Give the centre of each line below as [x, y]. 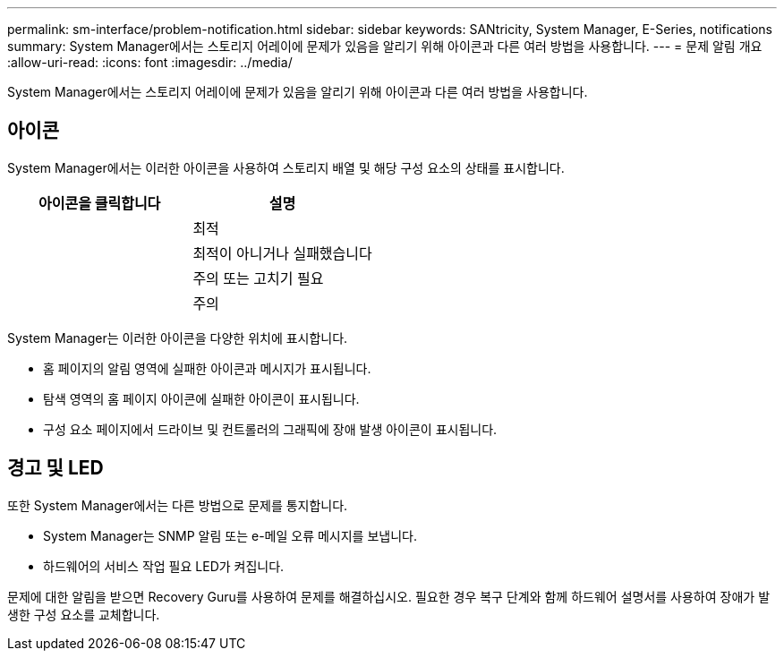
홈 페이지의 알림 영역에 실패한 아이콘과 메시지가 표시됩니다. [207, 368]
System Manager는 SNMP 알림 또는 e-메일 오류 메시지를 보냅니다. [230, 535]
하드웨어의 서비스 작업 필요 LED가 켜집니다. [164, 566]
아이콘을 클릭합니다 [100, 203]
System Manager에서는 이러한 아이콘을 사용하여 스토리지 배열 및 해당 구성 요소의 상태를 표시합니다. [286, 167]
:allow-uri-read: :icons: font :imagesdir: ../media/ [150, 62]
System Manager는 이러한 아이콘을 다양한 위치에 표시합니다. [178, 338]
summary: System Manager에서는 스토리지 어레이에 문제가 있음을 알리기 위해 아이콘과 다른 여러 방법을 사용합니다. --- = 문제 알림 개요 [385, 46]
